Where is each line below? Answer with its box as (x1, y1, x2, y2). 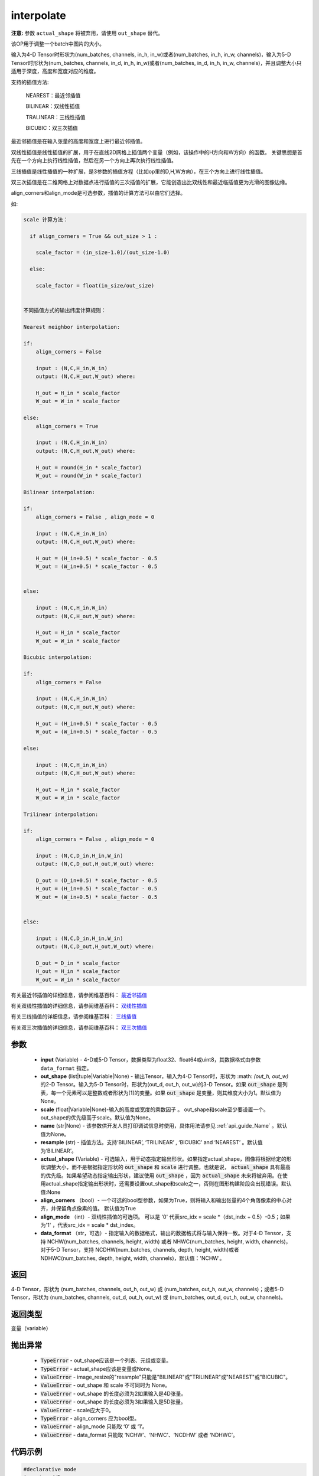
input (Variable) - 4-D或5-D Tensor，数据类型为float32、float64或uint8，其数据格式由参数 (40, 1056, 261, 1063)
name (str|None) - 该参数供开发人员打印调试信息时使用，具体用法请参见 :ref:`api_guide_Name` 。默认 (40, 1122, 288, 1129)
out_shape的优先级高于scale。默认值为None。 (40, 1114, 154, 1121)
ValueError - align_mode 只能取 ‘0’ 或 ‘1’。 (40, 1423, 148, 1430)
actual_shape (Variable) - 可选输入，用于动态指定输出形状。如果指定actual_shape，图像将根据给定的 (40, 1155, 287, 1162)
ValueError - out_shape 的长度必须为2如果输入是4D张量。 (40, 1390, 187, 1397)
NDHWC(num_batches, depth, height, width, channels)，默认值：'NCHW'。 (40, 1255, 225, 1262)
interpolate (11, 9, 66, 22)
